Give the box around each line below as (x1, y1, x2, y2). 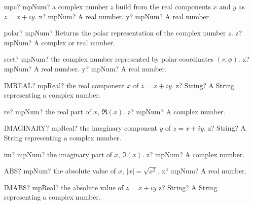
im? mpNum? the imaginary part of (4, 149, 112, 159)
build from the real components (115, 1, 211, 11)
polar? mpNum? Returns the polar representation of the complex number (4, 28, 226, 38)
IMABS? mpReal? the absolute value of (4, 182, 124, 192)
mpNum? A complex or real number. (4, 37, 115, 47)
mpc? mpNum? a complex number (4, 1, 108, 11)
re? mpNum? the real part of (4, 106, 91, 116)
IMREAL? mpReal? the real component (4, 80, 125, 90)
